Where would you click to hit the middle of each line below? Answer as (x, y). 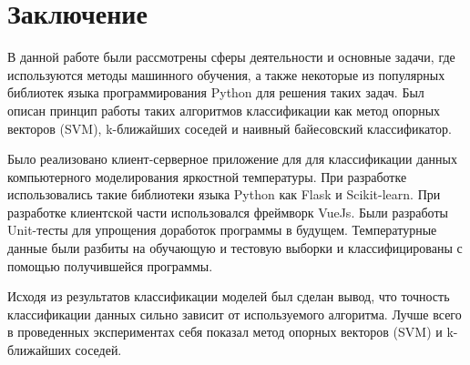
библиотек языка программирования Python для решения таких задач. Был (216, 92)
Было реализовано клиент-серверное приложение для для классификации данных (232, 159)
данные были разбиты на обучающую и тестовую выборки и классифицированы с (235, 248)
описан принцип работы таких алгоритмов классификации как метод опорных (224, 110)
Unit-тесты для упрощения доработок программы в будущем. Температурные (222, 230)
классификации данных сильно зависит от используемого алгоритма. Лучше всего (235, 314)
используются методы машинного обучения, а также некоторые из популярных (226, 74)
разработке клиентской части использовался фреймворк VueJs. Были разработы (228, 212)
